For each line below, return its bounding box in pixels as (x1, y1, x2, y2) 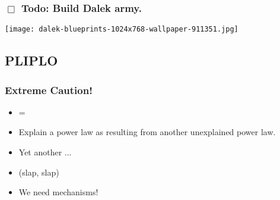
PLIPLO (5, 51, 58, 70)
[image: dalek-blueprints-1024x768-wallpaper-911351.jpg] (5, 25, 238, 34)
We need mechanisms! (18, 186, 98, 198)
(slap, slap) (18, 165, 59, 178)
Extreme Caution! (5, 82, 93, 97)
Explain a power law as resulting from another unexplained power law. (18, 126, 276, 138)
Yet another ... (18, 146, 72, 158)
